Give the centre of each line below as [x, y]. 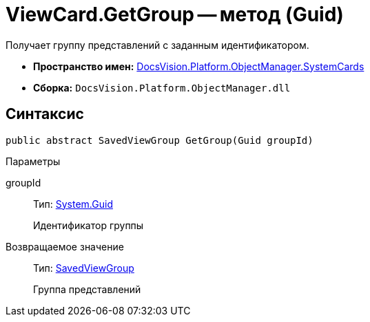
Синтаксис [45, 114]
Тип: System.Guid [73, 204]
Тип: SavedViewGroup [84, 268]
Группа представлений [87, 289]
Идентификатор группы [89, 225]
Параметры [33, 161]
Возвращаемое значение [65, 246]
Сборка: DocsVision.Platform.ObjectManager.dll [162, 87]
